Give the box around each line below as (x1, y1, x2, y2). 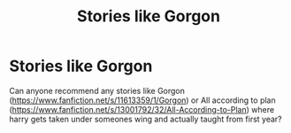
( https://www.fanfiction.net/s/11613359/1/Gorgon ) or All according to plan (9, 95, 276, 106)
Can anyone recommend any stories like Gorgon (9, 85, 186, 96)
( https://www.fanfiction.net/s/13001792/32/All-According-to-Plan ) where (9, 104, 275, 114)
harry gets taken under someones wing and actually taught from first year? (9, 113, 282, 124)
